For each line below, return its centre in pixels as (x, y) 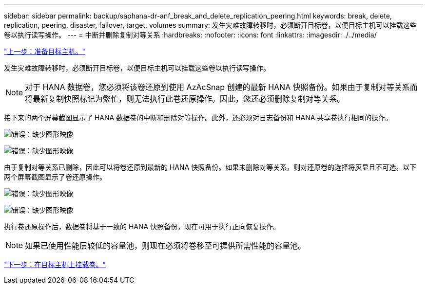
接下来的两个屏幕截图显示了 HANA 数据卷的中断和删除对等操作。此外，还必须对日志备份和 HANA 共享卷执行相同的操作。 (198, 117)
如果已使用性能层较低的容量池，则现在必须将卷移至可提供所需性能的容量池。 (165, 246)
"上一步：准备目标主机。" (45, 51)
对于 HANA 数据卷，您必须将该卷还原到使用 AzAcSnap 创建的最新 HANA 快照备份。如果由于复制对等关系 (217, 87)
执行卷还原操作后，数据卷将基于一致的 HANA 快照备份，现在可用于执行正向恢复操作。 (142, 226)
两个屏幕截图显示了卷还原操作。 (55, 177)
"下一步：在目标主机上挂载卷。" (55, 264)
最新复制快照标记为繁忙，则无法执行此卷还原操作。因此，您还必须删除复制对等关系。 (189, 99)
